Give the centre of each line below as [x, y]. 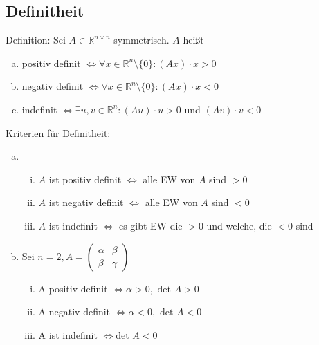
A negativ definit [74, 311]
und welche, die [239, 225]
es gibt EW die [151, 225]
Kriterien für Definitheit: [58, 132]
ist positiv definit [85, 179]
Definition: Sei [36, 40]
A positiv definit [73, 288]
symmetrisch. [142, 40]
